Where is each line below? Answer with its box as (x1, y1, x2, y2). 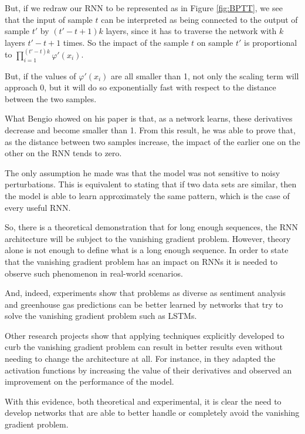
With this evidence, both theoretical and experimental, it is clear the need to (5, 395, 282, 407)
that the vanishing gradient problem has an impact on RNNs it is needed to (5, 255, 277, 267)
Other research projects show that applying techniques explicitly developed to (5, 329, 284, 341)
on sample (196, 36, 233, 48)
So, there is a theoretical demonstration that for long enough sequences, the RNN (5, 221, 298, 233)
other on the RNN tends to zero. (5, 147, 122, 159)
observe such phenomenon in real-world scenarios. (5, 267, 183, 279)
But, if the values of (5, 69, 76, 82)
